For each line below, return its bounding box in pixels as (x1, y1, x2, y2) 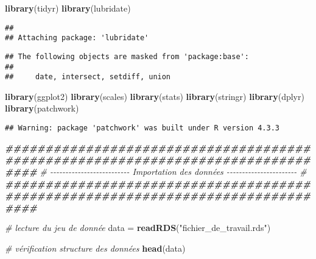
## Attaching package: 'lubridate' (5, 34, 149, 43)
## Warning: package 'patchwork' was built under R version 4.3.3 (5, 124, 280, 133)
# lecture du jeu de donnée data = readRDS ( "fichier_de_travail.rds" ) (5, 221, 271, 234)
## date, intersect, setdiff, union (5, 73, 171, 82)
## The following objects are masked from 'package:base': (5, 52, 249, 61)
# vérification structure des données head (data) (5, 241, 186, 254)
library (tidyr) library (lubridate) (5, 2, 131, 14)
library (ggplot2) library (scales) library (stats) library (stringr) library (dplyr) (5, 90, 304, 102)
